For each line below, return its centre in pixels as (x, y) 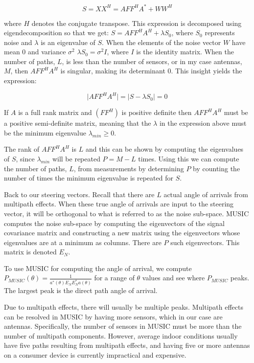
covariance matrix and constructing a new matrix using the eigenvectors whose (122, 233)
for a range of (114, 278)
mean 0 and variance (35, 52)
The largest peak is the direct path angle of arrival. (81, 290)
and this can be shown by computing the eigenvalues (164, 149)
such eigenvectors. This (205, 242)
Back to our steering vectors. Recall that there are (79, 194)
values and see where (173, 278)
